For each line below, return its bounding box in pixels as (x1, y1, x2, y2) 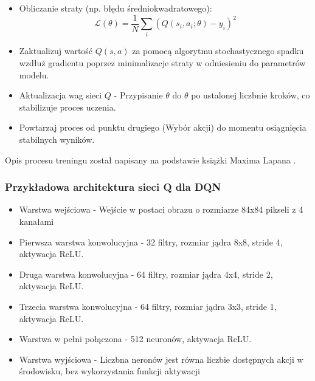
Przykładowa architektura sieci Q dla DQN (5, 179, 221, 194)
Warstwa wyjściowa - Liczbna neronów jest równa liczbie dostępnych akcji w (19, 352, 303, 365)
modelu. (19, 68, 49, 81)
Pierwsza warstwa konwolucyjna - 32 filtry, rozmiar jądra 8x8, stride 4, (19, 235, 283, 248)
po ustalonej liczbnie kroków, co (191, 89, 310, 101)
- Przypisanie (114, 89, 163, 101)
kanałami (19, 215, 54, 227)
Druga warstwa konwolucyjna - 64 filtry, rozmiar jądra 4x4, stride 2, (19, 267, 273, 280)
